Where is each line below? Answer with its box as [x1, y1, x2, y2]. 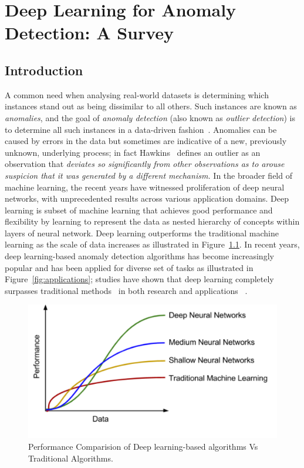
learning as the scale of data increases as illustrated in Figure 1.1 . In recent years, [5, 238, 300, 250]
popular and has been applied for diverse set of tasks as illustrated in [5, 261, 254, 273]
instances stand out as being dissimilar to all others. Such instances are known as [5, 100, 297, 112]
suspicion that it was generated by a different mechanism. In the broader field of [5, 169, 292, 181]
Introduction [5, 61, 83, 79]
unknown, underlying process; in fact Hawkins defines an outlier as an [5, 146, 261, 158]
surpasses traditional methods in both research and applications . [5, 284, 248, 296]
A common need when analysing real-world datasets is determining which [5, 88, 269, 101]
